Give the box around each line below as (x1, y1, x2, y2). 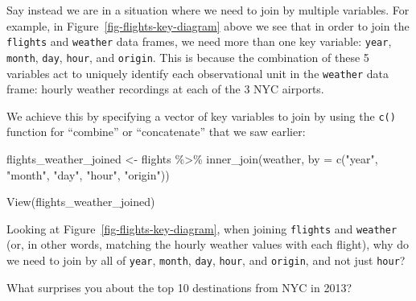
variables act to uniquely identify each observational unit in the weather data (6, 64, 389, 81)
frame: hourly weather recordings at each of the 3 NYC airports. (6, 80, 324, 97)
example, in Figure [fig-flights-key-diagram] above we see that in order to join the (6, 17, 410, 34)
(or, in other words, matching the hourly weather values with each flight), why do (6, 236, 410, 253)
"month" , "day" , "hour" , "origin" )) (6, 166, 170, 183)
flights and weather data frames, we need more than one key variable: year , (6, 33, 392, 50)
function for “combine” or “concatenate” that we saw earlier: (6, 123, 306, 140)
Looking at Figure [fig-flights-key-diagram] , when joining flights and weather (6, 220, 397, 237)
